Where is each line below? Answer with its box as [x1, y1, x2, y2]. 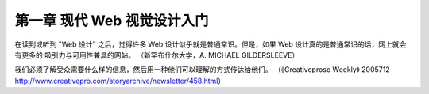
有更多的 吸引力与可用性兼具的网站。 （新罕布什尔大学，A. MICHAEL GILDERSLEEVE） [14, 50, 300, 59]
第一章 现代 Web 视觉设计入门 [14, 12, 209, 29]
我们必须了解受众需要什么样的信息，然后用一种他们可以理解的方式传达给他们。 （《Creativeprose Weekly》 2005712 [14, 65, 390, 74]
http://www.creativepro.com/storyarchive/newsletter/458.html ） [14, 76, 226, 85]
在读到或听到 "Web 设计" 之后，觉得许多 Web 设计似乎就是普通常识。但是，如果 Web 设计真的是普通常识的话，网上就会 [14, 39, 407, 49]
